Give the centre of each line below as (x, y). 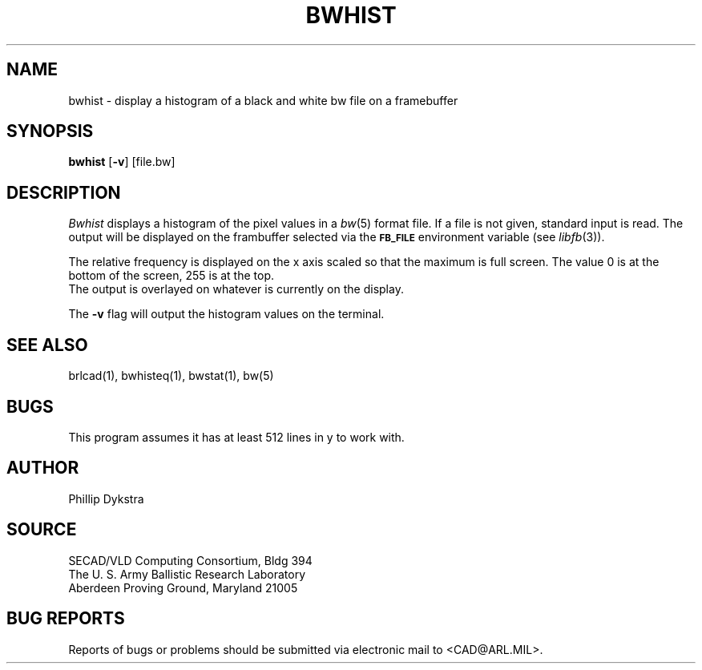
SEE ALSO (47, 345)
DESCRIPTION (64, 192)
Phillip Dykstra (106, 498)
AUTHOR (43, 468)
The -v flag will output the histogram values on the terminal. (226, 314)
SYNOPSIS (50, 131)
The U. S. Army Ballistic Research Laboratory (187, 574)
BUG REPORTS (66, 619)
